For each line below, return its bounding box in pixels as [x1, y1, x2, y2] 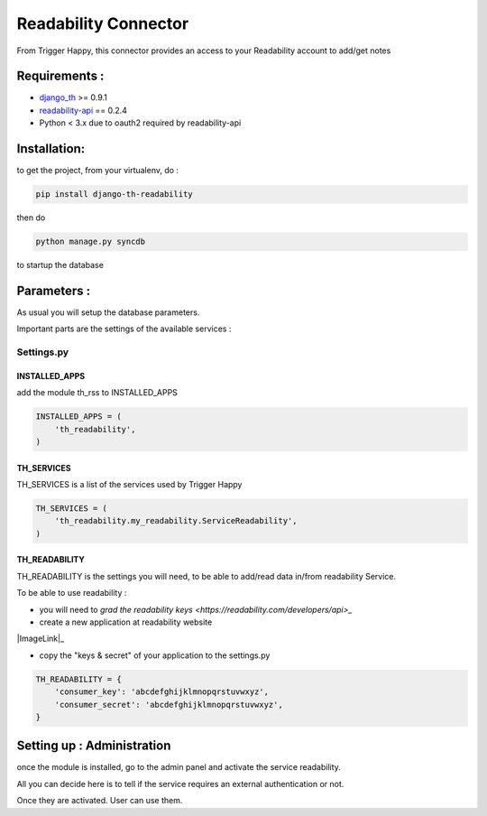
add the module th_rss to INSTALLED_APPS [16, 387, 178, 398]
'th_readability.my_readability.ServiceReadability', [54, 515, 298, 526]
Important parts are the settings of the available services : [16, 323, 232, 334]
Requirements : [16, 69, 105, 84]
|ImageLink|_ [16, 633, 65, 644]
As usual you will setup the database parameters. [16, 307, 200, 318]
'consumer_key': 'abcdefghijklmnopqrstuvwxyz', [54, 687, 270, 697]
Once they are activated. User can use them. [16, 795, 183, 806]
